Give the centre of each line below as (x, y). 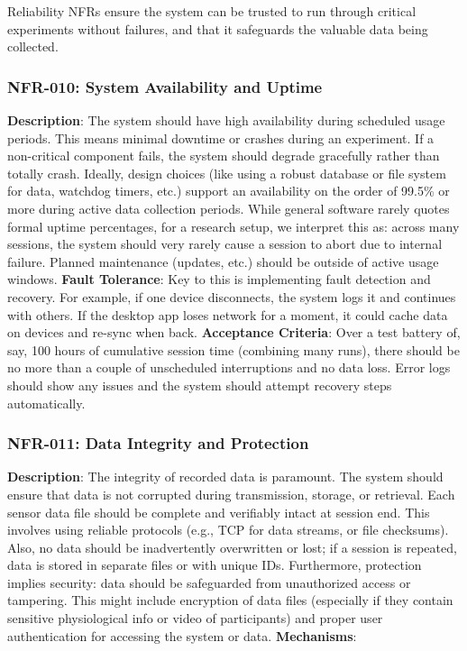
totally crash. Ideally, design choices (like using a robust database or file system (227, 173)
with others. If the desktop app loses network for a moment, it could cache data (228, 314)
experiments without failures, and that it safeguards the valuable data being (218, 28)
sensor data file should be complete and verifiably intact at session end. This (219, 512)
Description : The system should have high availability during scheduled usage (226, 120)
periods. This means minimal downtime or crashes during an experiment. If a (221, 138)
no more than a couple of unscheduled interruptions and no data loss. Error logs (229, 367)
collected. (33, 46)
